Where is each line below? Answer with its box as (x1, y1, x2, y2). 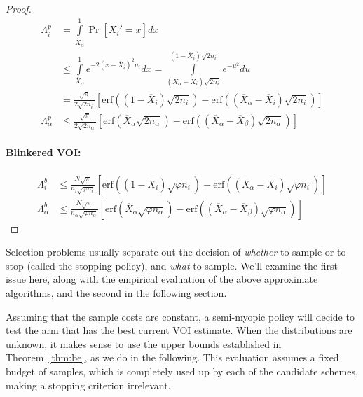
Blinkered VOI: (6, 145, 81, 160)
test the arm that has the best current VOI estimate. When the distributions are (6, 323, 352, 337)
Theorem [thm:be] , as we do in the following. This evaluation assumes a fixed (6, 350, 339, 365)
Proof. (6, 1, 32, 15)
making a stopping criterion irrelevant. (6, 377, 171, 392)
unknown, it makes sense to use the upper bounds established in (6, 336, 282, 351)
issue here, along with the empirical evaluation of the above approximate (6, 272, 318, 286)
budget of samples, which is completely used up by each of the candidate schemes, (6, 363, 358, 378)
